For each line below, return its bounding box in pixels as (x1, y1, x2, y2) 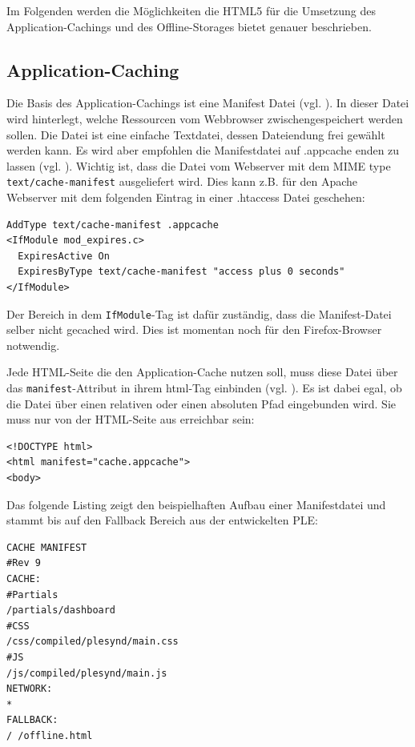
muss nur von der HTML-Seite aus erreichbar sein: (6, 411, 255, 428)
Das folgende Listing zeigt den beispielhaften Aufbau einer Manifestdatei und (6, 496, 386, 512)
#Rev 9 (6, 557, 41, 569)
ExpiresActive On (18, 250, 110, 262)
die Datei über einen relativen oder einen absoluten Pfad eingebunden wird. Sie (6, 395, 397, 412)
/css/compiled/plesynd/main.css (6, 636, 179, 648)
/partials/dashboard (6, 604, 116, 616)
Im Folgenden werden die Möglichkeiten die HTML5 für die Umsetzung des (6, 2, 377, 18)
